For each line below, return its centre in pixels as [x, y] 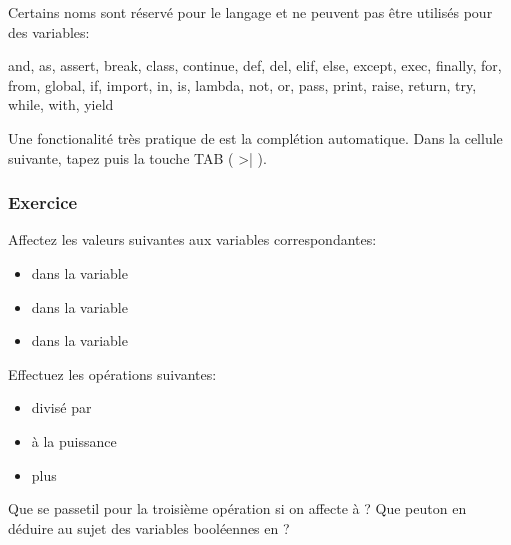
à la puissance [74, 440]
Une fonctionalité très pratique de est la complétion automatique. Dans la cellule [255, 137]
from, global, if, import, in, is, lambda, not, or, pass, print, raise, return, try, [242, 84]
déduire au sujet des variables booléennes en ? [149, 527]
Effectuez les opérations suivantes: [112, 373]
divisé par [61, 407]
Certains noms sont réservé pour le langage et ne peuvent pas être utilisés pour [250, 12]
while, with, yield [61, 104]
